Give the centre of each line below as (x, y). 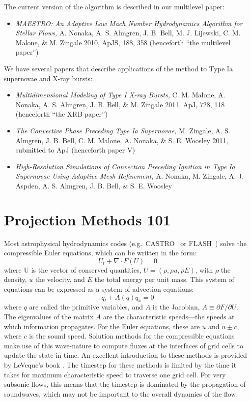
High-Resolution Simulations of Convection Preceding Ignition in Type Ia (125, 166)
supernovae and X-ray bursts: (48, 78)
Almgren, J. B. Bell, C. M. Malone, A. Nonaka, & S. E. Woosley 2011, (122, 140)
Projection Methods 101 (87, 219)
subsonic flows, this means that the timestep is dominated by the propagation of (125, 384)
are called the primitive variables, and (86, 307)
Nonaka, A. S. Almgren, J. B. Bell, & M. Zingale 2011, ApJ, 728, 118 (120, 104)
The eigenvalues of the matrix (49, 316)
